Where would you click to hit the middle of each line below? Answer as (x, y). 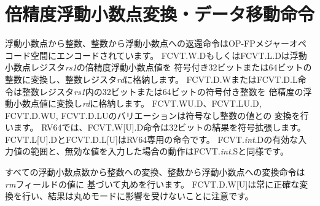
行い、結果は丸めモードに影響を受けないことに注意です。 (138, 196)
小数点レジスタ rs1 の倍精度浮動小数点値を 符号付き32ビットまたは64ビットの (158, 67)
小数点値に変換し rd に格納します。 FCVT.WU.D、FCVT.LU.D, (137, 103)
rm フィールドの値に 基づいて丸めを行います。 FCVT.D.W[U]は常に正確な (152, 184)
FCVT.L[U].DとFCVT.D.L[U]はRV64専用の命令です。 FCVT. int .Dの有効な (152, 139)
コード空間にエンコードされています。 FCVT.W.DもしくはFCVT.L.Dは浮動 (156, 55)
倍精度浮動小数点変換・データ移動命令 (160, 14)
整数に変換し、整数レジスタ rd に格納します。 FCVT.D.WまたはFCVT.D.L (151, 79)
